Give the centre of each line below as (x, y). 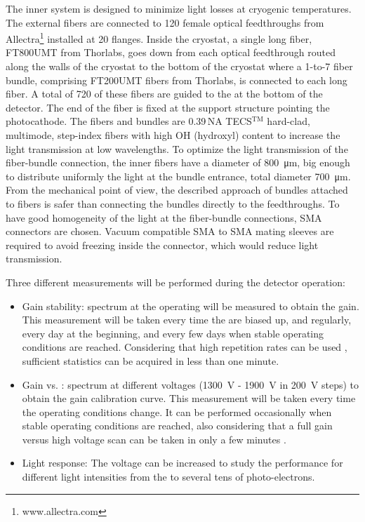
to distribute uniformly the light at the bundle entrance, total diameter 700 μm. (178, 176)
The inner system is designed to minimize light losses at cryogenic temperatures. (179, 8)
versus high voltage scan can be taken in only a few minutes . (154, 439)
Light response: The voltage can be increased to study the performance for (182, 463)
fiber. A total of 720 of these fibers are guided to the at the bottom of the (164, 94)
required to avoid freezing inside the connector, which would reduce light (162, 245)
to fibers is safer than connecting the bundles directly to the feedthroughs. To (173, 203)
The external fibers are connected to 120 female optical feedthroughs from (165, 22)
